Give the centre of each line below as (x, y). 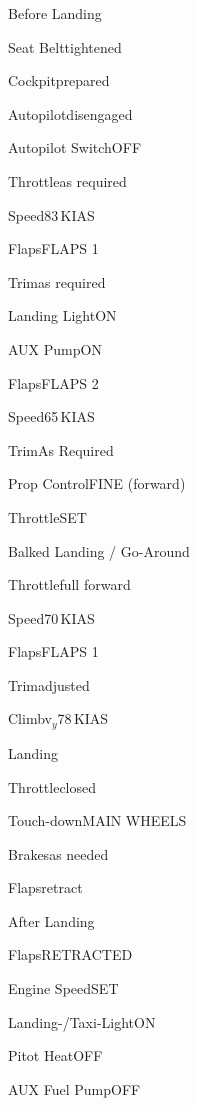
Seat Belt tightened (65, 46)
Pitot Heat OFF (55, 1055)
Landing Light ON (62, 315)
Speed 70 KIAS (51, 617)
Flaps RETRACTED (70, 954)
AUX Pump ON (55, 348)
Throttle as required (67, 180)
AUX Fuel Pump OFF (74, 1088)
